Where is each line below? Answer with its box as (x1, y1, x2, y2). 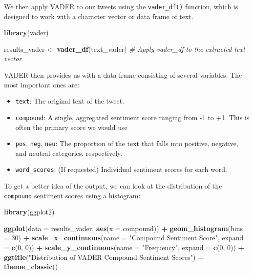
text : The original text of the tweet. (15, 96, 125, 106)
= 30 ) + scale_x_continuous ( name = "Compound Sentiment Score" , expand (4, 233, 244, 243)
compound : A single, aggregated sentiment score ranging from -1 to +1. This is (15, 112, 250, 122)
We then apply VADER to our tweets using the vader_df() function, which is (4, 1, 238, 11)
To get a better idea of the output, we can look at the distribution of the (4, 181, 222, 191)
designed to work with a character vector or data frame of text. (4, 11, 193, 21)
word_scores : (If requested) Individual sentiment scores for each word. (15, 164, 227, 174)
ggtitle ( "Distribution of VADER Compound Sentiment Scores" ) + (4, 252, 204, 262)
